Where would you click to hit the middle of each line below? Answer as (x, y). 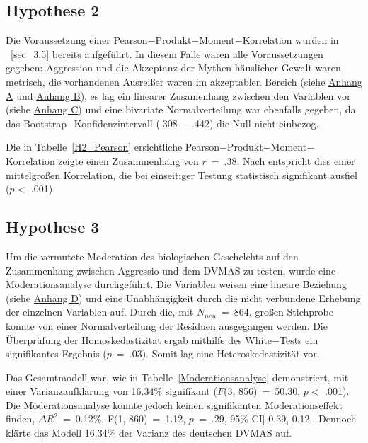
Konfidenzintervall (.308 (126, 123)
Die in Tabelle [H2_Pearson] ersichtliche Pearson (113, 147)
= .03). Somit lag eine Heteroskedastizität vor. (218, 353)
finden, (21, 419)
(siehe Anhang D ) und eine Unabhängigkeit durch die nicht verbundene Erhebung (183, 298)
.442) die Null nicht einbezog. (255, 123)
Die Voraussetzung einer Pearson (77, 40)
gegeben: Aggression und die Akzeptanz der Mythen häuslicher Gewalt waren (173, 68)
